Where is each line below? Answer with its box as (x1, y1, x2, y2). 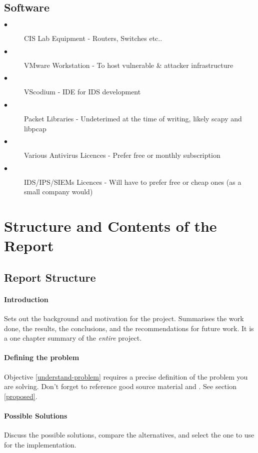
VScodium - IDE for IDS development (24, 86, 141, 97)
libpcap (24, 123, 46, 133)
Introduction (4, 294, 48, 304)
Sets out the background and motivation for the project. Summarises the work (4, 313, 244, 324)
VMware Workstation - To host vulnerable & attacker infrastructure (24, 59, 233, 70)
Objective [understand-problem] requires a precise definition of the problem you (4, 371, 248, 382)
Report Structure (4, 269, 96, 285)
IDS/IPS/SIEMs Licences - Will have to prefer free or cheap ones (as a (24, 176, 241, 187)
